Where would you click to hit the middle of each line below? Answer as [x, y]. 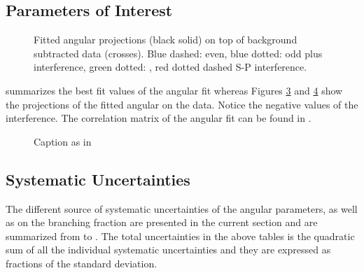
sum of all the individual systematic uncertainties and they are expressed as [168, 250]
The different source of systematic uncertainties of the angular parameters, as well [182, 208]
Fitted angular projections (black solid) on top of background [166, 40]
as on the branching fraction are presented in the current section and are [162, 222]
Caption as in [63, 141]
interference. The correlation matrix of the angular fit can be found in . [159, 118]
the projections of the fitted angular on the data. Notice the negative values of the [182, 104]
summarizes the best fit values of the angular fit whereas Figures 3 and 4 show [174, 90]
